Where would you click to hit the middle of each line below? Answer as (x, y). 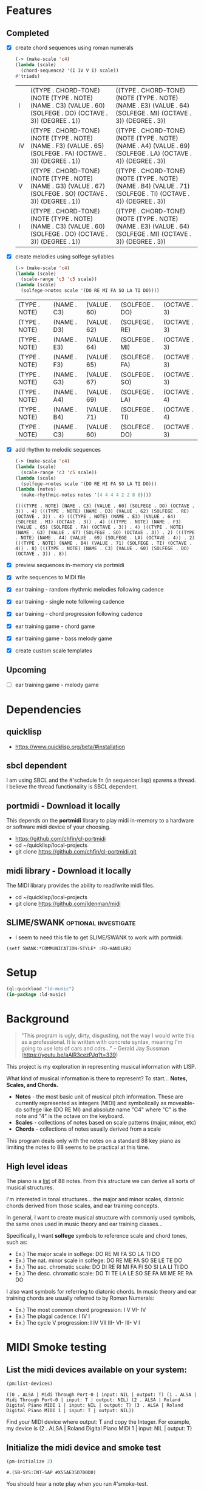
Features (29, 11)
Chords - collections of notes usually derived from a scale (88, 1129)
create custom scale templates (53, 650)
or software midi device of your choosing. (59, 827)
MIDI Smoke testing (56, 1347)
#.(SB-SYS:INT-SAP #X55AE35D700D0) (51, 1472)
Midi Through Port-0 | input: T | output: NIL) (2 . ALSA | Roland (93, 1400)
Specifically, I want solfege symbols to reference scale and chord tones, (97, 1236)
